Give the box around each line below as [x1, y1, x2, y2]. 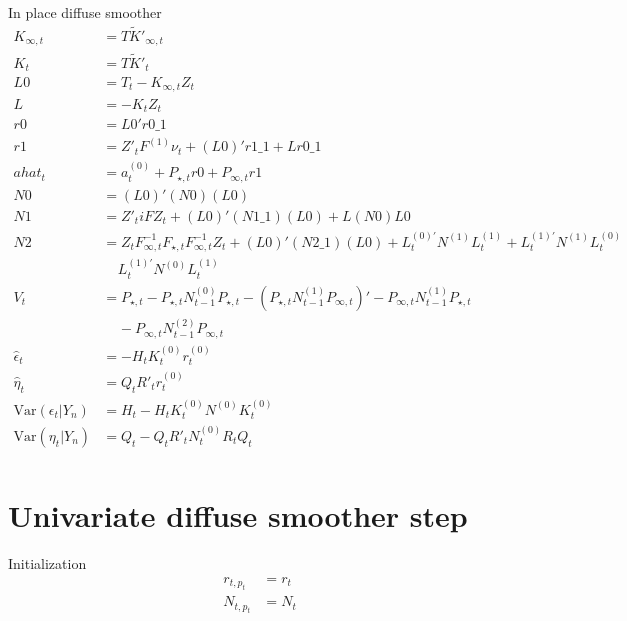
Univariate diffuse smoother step [8, 495, 468, 536]
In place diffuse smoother [8, 2, 162, 22]
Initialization [8, 553, 87, 574]
